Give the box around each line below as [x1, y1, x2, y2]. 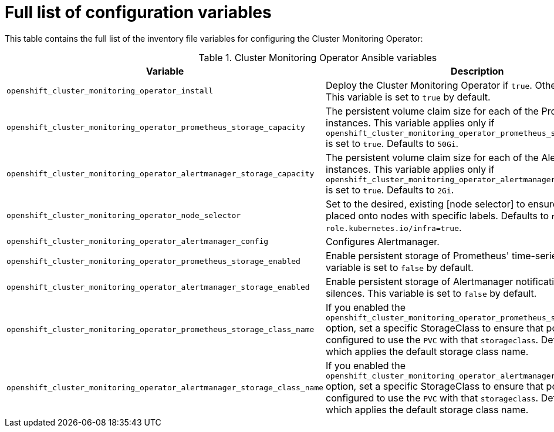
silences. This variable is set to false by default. [326, 287, 537, 299]
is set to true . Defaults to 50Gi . [326, 137, 459, 149]
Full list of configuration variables [5, 2, 272, 22]
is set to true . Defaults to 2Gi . [326, 183, 454, 196]
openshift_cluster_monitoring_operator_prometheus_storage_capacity [6, 122, 305, 132]
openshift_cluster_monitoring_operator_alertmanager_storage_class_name [6, 383, 324, 392]
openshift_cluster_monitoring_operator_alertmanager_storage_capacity [6, 169, 315, 178]
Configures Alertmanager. [326, 235, 440, 247]
